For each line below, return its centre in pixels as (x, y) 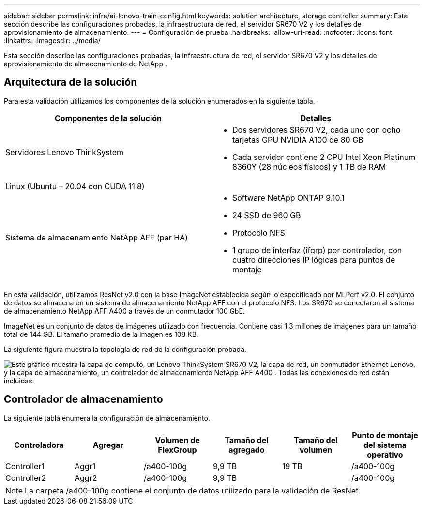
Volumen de (177, 440)
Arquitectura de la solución (71, 82)
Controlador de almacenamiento (83, 399)
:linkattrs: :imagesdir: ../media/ (52, 40)
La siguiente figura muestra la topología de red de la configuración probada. (125, 349)
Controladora (39, 445)
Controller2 (26, 478)
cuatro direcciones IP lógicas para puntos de (314, 260)
